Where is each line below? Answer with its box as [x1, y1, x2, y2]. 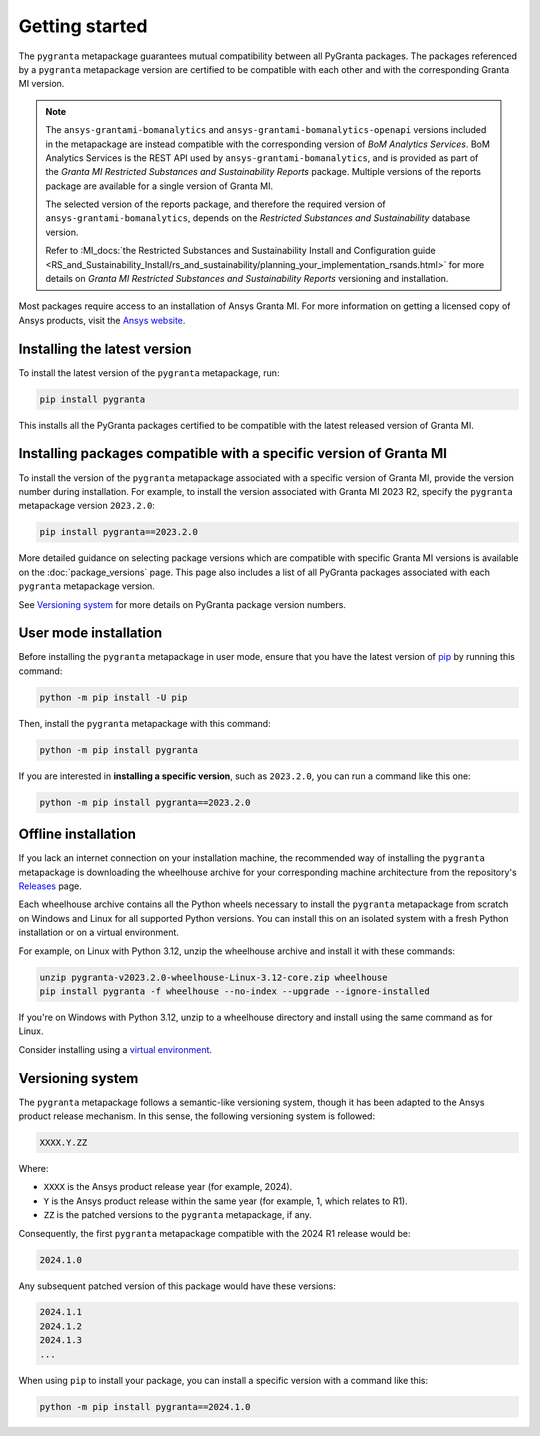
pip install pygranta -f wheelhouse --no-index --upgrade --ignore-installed [39, 985, 430, 997]
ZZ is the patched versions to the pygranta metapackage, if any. [43, 1209, 312, 1221]
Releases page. [18, 880, 82, 892]
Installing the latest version [18, 340, 192, 357]
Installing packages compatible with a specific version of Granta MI [18, 445, 447, 462]
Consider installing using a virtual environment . [18, 1043, 213, 1055]
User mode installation [18, 625, 163, 642]
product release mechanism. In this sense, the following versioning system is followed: [18, 1110, 375, 1122]
